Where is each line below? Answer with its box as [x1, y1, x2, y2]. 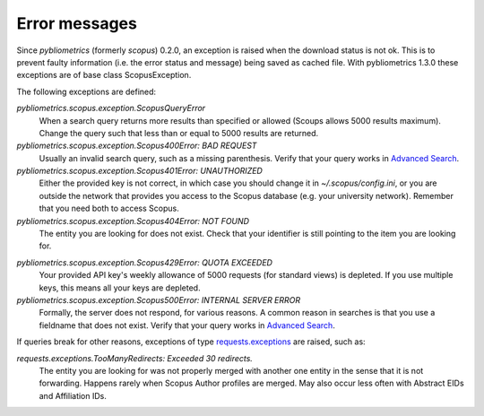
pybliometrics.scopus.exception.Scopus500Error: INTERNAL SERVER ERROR [16, 294, 301, 305]
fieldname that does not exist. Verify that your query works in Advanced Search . [39, 319, 335, 331]
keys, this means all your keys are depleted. [39, 282, 201, 293]
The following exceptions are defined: [16, 86, 157, 97]
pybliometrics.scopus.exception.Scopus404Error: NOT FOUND [16, 215, 250, 226]
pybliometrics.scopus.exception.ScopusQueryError [16, 103, 206, 114]
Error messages [16, 13, 138, 33]
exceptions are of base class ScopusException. [16, 70, 192, 81]
